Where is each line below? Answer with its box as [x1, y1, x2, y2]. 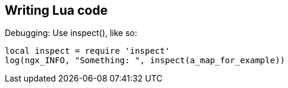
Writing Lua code [5, 3, 108, 18]
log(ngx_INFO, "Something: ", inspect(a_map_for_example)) [5, 56, 286, 66]
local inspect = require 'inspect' [5, 46, 170, 56]
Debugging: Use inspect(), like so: [5, 28, 138, 38]
